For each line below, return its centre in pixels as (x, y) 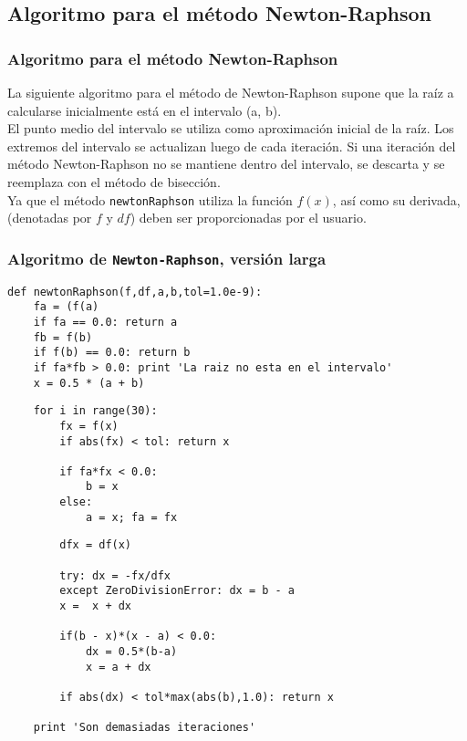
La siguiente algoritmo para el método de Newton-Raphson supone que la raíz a (231, 92)
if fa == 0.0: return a (105, 322)
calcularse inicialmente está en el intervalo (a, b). (145, 110)
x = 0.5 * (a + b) (89, 383)
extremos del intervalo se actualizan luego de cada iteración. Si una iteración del (232, 146)
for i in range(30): (95, 411)
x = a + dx (118, 667)
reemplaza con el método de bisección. (114, 181)
